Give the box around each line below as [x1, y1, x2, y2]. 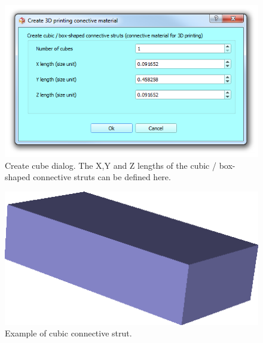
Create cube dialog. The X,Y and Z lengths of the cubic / [5, 159, 216, 171]
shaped [5, 171, 30, 183]
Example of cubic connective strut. [5, 327, 132, 339]
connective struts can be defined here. [33, 171, 171, 183]
